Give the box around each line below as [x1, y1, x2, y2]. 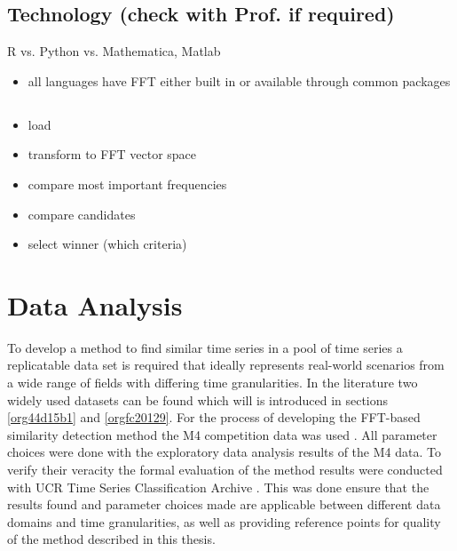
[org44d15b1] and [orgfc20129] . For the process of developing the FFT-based [7, 408, 421, 427]
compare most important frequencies [28, 174, 227, 193]
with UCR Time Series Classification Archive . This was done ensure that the [7, 477, 429, 496]
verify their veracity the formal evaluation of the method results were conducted [7, 460, 443, 479]
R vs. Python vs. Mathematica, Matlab [7, 42, 221, 60]
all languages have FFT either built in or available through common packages [28, 71, 451, 90]
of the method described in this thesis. [7, 530, 216, 548]
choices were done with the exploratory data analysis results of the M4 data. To [7, 443, 441, 461]
